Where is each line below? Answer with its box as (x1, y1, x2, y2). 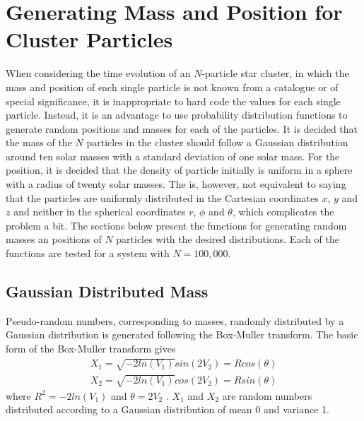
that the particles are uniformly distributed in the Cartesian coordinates (6, 190, 319, 205)
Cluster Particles (6, 25, 173, 54)
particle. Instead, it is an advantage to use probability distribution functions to (6, 107, 348, 122)
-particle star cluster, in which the (201, 66, 349, 81)
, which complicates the (232, 204, 334, 219)
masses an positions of (6, 232, 102, 247)
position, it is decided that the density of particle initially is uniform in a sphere (6, 162, 353, 177)
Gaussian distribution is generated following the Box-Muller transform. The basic (6, 327, 358, 342)
